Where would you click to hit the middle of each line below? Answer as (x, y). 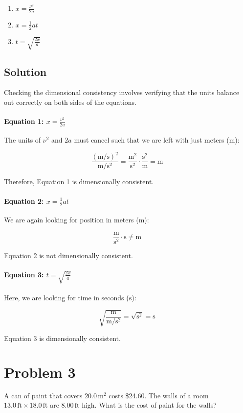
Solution (25, 72)
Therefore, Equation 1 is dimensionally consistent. (79, 182)
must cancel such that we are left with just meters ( (152, 140)
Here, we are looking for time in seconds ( (66, 297)
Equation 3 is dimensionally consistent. (62, 338)
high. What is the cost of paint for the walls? (149, 405)
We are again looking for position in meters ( (71, 220)
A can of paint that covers (43, 395)
